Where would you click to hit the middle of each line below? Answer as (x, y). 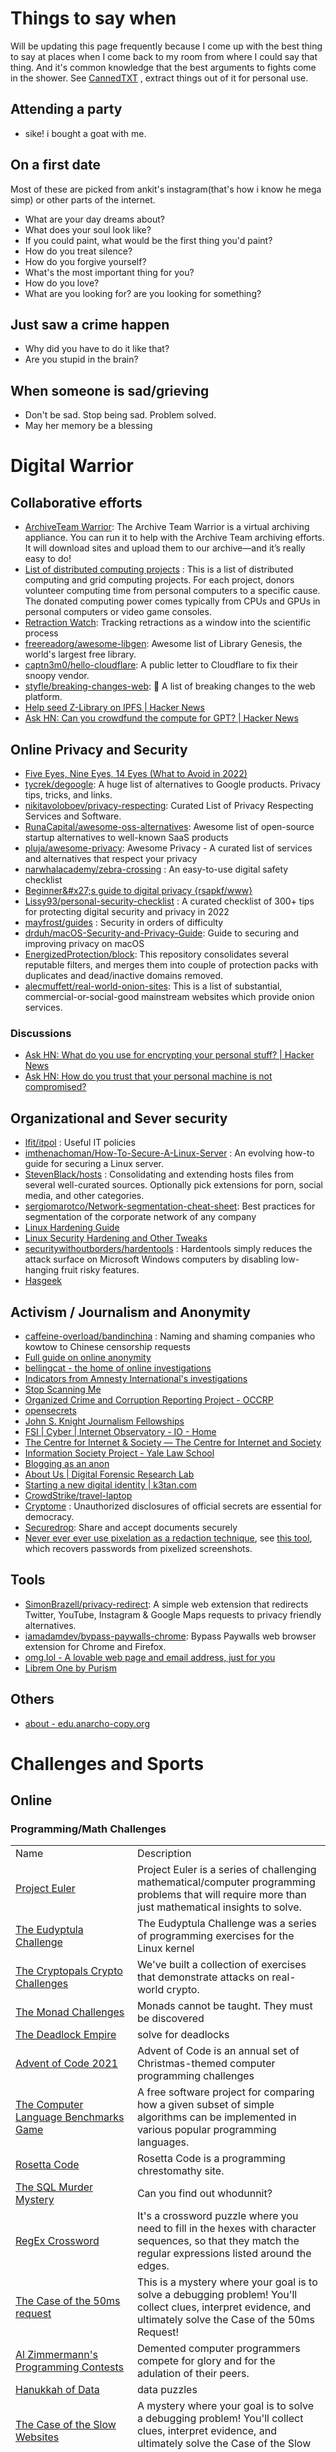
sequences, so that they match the (218, 2241)
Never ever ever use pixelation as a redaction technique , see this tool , (168, 1538)
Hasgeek (43, 1281)
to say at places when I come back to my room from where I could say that (164, 56)
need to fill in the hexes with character (226, 2229)
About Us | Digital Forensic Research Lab (109, 1474)
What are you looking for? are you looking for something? (143, 293)
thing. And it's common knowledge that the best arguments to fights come (163, 67)
